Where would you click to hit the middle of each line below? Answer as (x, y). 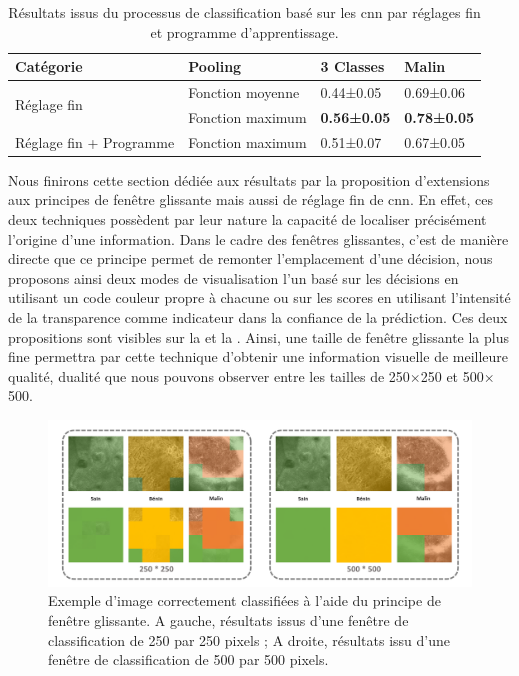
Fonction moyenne (244, 92)
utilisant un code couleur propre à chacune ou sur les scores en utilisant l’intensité (259, 297)
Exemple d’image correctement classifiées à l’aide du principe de (244, 600)
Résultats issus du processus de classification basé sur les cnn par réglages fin (244, 12)
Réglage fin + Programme (95, 141)
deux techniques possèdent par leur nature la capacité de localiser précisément (247, 219)
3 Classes (352, 66)
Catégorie (49, 66)
